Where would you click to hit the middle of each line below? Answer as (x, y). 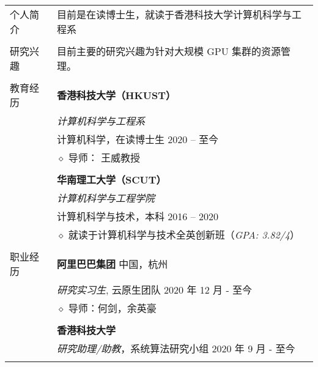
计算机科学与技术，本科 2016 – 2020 (137, 216)
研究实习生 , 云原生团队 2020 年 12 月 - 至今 (154, 290)
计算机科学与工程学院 (105, 198)
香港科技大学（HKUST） (116, 95)
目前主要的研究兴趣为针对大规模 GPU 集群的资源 (169, 51)
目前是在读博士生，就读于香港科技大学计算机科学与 (174, 14)
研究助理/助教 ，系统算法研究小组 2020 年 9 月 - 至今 (176, 348)
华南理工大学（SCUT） (111, 180)
